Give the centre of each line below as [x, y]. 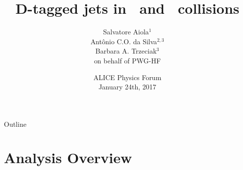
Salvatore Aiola [126, 32]
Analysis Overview [68, 157]
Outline [15, 124]
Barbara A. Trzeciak [126, 51]
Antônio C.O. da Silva [124, 41]
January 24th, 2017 [127, 87]
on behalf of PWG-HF [127, 60]
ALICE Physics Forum [127, 77]
